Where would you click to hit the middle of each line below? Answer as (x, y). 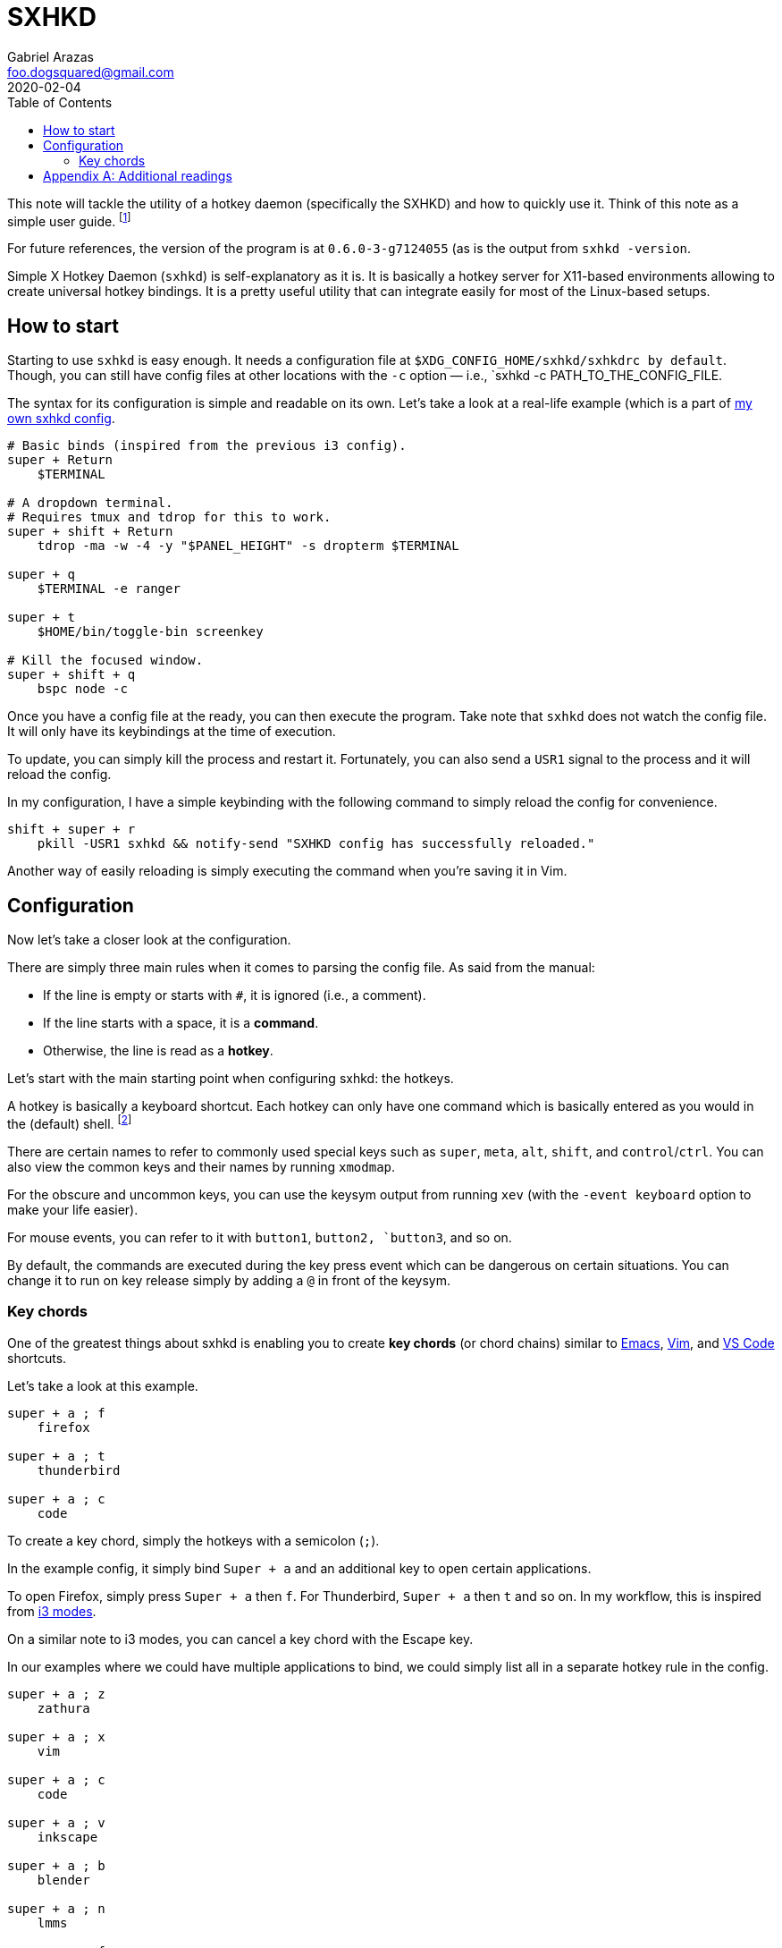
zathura (63, 1708)
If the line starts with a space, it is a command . (181, 1023)
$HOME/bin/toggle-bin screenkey (150, 632)
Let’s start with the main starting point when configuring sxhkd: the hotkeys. (231, 1079)
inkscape (67, 1837)
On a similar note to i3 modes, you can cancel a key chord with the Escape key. (240, 1639)
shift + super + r (71, 830)
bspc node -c (82, 689)
